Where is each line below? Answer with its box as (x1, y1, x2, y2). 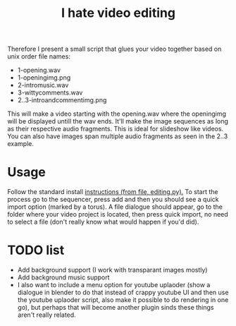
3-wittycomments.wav (17, 88, 83, 97)
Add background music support (17, 273, 111, 282)
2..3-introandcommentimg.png (17, 96, 107, 104)
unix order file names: (7, 52, 70, 61)
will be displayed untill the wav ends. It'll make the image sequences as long (7, 117, 229, 126)
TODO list (7, 242, 65, 258)
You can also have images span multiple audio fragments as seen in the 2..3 (7, 132, 228, 140)
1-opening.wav (17, 66, 61, 75)
